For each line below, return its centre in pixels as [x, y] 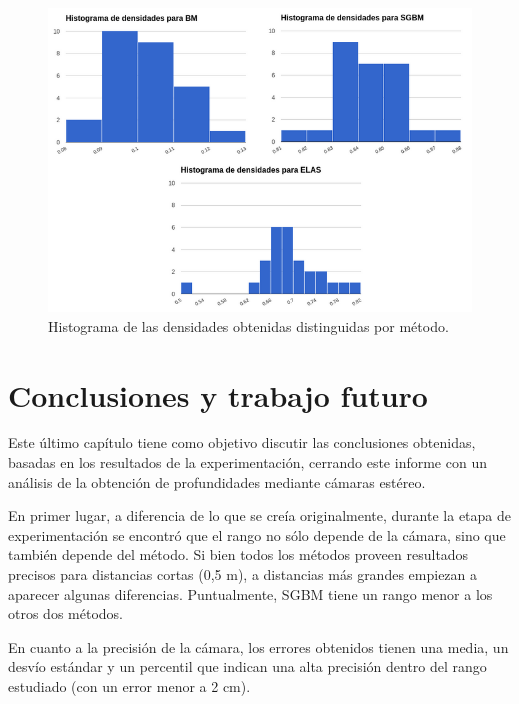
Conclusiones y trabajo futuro [218, 394]
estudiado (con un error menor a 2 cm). [129, 686]
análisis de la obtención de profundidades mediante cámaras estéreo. [217, 481]
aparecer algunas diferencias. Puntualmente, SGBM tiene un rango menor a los [250, 593]
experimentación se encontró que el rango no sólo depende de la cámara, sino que [257, 534]
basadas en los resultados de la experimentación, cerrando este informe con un [247, 462]
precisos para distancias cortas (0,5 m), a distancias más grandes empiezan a [243, 574]
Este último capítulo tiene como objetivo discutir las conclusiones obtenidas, [242, 442]
